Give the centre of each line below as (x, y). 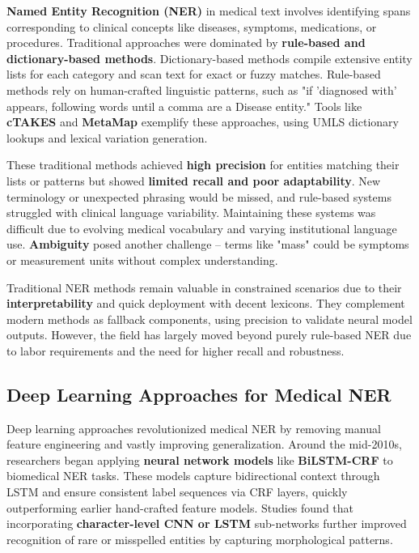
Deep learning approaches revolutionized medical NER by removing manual (194, 428)
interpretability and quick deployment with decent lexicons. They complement (206, 303)
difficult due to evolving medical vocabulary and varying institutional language (202, 228)
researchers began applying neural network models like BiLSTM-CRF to (200, 459)
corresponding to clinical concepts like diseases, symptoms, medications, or (192, 26)
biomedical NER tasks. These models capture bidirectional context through (193, 476)
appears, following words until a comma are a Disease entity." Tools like (184, 106)
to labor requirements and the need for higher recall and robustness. (176, 350)
